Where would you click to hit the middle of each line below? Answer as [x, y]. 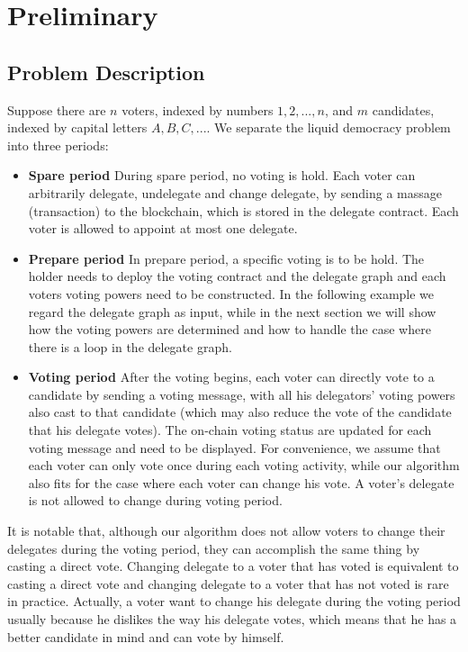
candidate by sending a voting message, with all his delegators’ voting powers [242, 394]
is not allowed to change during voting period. [155, 500]
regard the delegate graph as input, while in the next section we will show [232, 311]
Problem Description [106, 72]
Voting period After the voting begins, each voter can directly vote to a [231, 377]
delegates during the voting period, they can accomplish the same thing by [214, 548]
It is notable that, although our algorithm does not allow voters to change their [226, 531]
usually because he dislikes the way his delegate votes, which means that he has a [232, 619]
